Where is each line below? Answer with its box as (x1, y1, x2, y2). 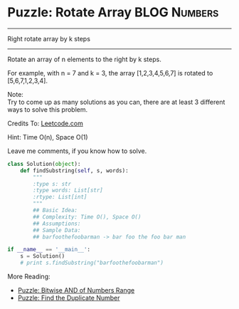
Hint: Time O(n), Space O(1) (7, 132, 88, 141)
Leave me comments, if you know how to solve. (7, 147, 147, 155)
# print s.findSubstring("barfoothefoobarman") (20, 259, 164, 267)
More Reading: (7, 272, 51, 281)
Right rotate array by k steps (7, 34, 91, 43)
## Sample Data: (33, 226, 81, 234)
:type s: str (33, 180, 72, 187)
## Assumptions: (33, 220, 81, 227)
